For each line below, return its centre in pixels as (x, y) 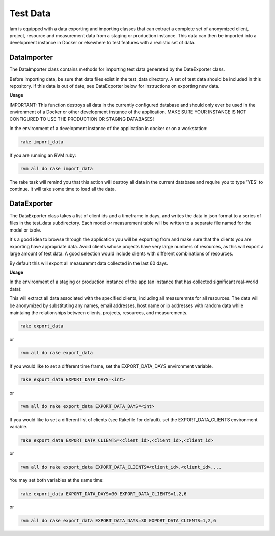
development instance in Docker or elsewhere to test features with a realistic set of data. (102, 43)
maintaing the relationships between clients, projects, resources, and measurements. (99, 312)
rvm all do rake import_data (57, 169)
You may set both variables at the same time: (57, 480)
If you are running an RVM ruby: (43, 155)
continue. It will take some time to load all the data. (63, 189)
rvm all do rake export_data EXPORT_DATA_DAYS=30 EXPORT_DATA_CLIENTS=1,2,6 (118, 521)
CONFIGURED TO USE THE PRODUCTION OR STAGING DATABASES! (82, 119)
